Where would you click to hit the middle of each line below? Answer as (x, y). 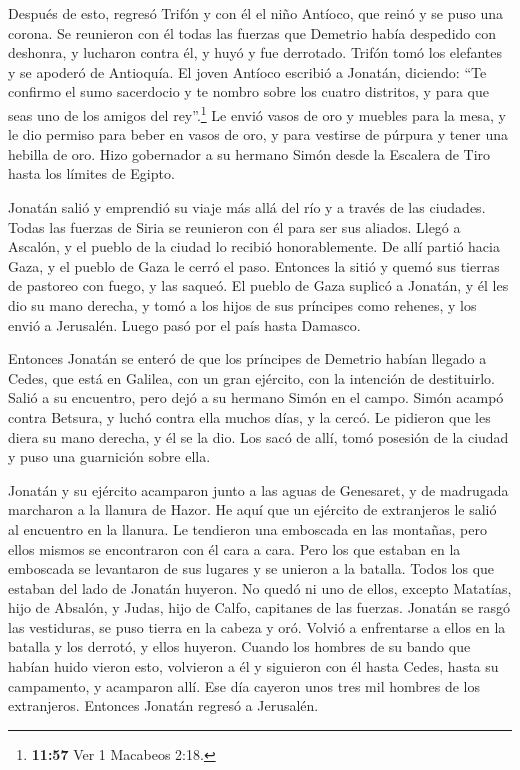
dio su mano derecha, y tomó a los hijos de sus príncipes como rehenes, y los (242, 304)
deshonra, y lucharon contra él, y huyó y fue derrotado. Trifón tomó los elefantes (255, 52)
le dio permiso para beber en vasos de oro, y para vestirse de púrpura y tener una (258, 134)
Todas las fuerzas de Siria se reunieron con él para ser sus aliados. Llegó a (234, 226)
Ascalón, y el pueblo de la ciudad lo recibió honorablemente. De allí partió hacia (254, 246)
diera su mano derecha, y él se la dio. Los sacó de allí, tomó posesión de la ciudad (258, 436)
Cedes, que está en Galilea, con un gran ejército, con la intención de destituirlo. (251, 377)
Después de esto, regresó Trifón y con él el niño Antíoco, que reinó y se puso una (256, 13)
